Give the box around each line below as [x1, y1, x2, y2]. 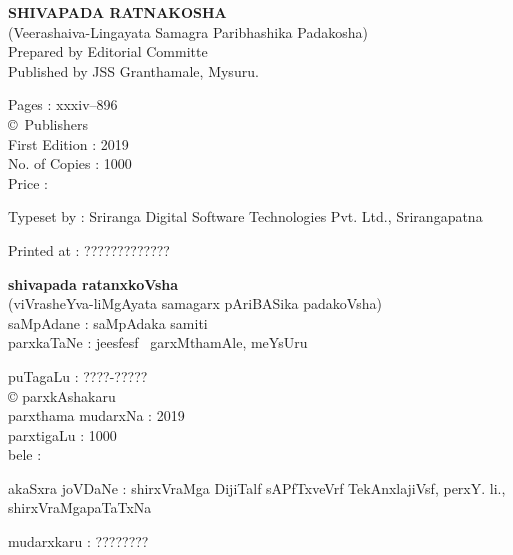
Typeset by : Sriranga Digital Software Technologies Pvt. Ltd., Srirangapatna [8, 206, 483, 227]
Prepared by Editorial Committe [8, 41, 208, 62]
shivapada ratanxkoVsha [8, 273, 179, 294]
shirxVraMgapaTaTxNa [8, 497, 152, 518]
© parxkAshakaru [8, 385, 116, 406]
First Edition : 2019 [8, 133, 129, 154]
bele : [8, 444, 42, 465]
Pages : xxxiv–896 [8, 94, 118, 115]
